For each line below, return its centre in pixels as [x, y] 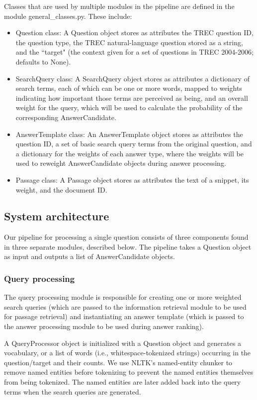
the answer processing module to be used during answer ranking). [104, 326]
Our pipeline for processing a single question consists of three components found [126, 237]
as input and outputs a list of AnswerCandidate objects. [89, 256]
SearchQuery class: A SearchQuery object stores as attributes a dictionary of [132, 78]
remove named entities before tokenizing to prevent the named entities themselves [129, 372]
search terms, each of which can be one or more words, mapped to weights [129, 88]
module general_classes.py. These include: [68, 16]
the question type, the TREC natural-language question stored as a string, [129, 42]
